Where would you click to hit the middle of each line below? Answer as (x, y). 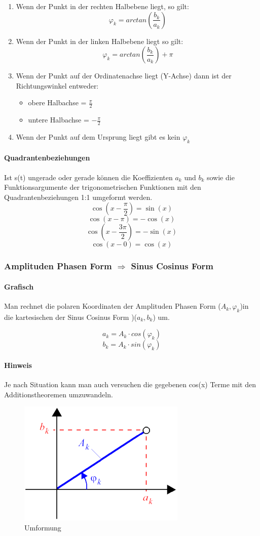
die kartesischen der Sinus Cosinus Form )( (71, 317)
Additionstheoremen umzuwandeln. (59, 394)
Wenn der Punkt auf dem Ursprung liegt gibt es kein (98, 137)
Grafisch (19, 286)
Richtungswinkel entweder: (57, 85)
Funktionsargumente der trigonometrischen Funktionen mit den (103, 187)
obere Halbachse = (57, 102)
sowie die (220, 177)
